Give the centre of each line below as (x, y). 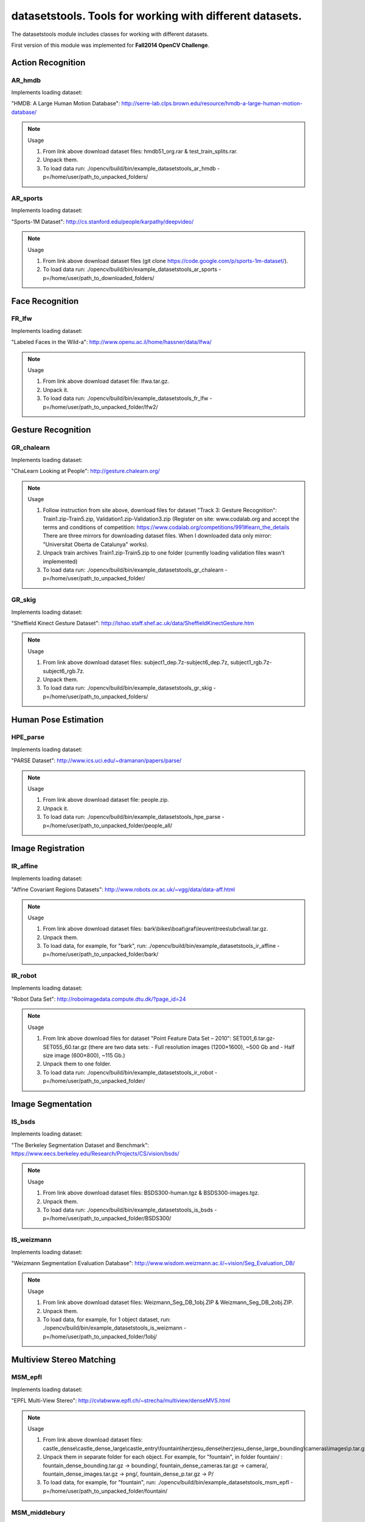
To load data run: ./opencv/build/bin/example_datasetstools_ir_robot (128, 1072)
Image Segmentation (52, 1104)
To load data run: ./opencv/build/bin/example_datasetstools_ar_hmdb (129, 168)
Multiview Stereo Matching (64, 1360)
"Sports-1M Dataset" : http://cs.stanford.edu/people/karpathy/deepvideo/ (103, 222)
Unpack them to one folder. (77, 1064)
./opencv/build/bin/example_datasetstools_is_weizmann (113, 1328)
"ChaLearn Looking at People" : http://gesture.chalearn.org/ (86, 471)
